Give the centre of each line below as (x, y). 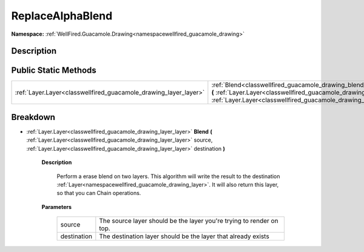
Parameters (57, 207)
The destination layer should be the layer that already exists (184, 236)
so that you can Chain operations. (99, 193)
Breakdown (33, 117)
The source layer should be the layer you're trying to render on (189, 221)
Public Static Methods (54, 71)
